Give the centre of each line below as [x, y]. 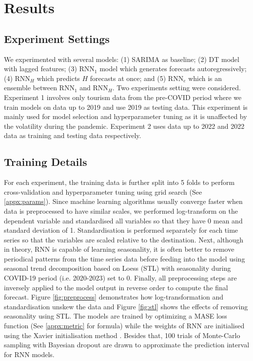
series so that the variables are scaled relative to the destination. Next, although [124, 239]
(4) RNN [17, 78]
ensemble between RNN [39, 88]
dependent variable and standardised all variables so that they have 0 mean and [123, 220]
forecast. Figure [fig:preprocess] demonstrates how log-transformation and [114, 297]
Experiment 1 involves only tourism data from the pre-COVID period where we [123, 97]
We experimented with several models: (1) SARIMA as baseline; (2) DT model [122, 59]
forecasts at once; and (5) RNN [137, 78]
